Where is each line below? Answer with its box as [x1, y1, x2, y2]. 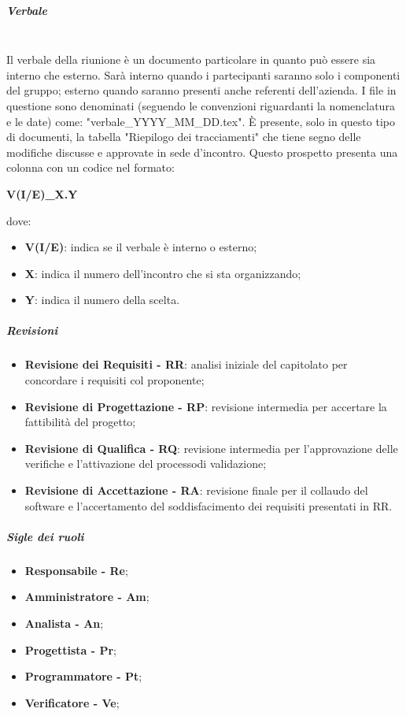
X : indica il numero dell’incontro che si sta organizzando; [24, 265, 301, 281]
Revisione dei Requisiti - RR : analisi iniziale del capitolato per [24, 356, 348, 373]
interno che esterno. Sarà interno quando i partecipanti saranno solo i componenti [6, 66, 400, 83]
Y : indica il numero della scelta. [24, 291, 180, 308]
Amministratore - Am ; [24, 588, 149, 605]
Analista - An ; [24, 614, 104, 631]
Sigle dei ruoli [6, 528, 84, 544]
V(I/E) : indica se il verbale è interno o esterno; [24, 239, 257, 255]
